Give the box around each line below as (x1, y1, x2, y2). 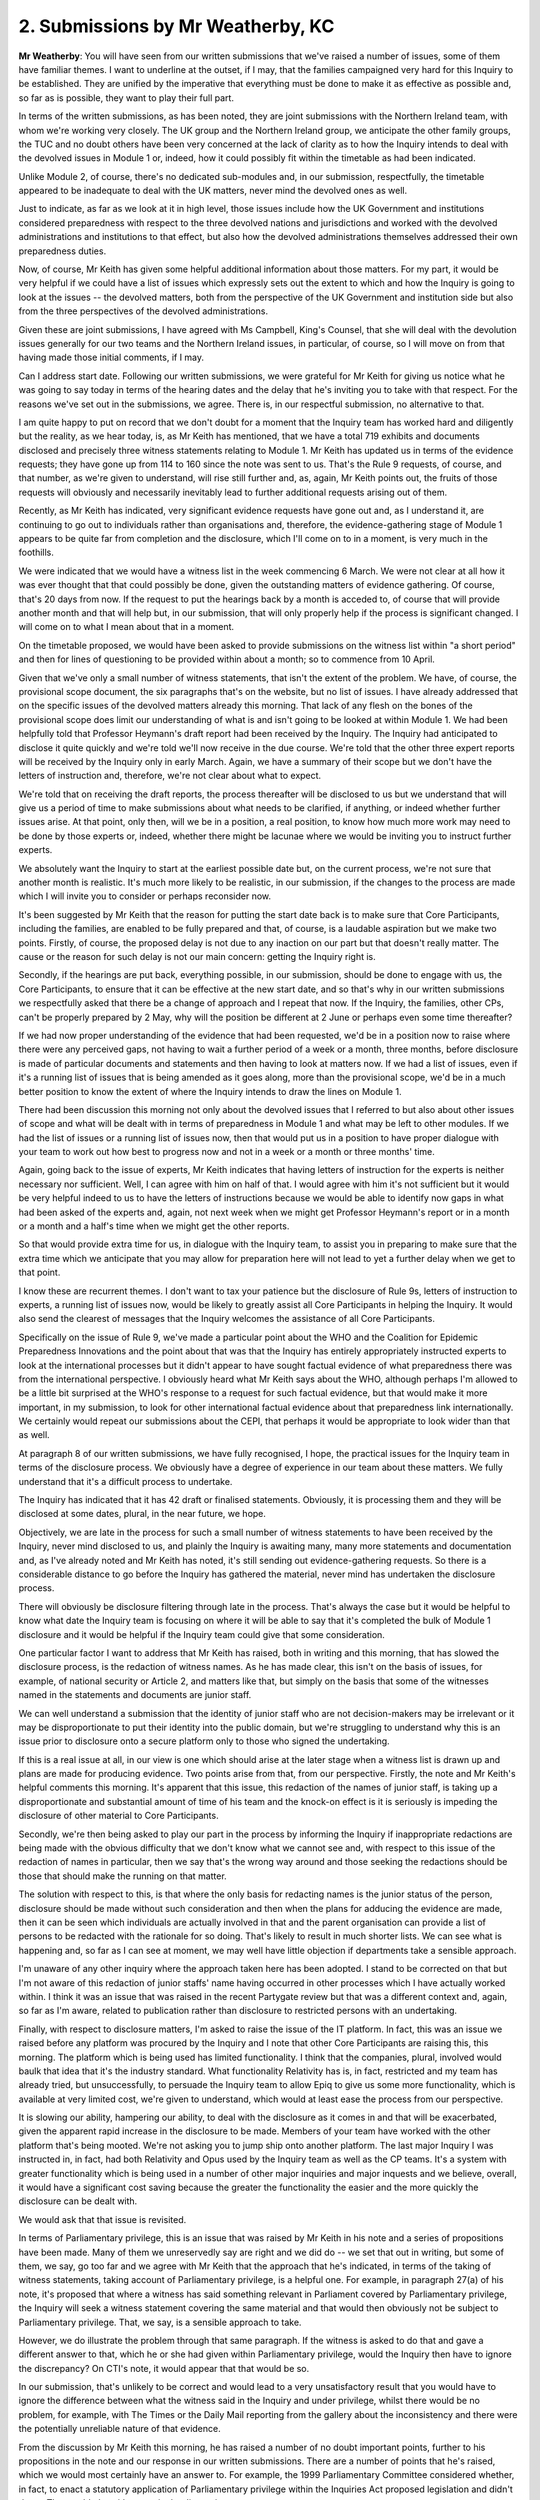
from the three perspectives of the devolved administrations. (18, 305, 269, 317)
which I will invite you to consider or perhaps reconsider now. (18, 890, 272, 902)
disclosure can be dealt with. (18, 2195, 138, 2207)
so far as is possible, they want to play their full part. (18, 91, 235, 104)
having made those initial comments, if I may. (18, 351, 205, 364)
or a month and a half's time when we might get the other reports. (18, 1220, 290, 1232)
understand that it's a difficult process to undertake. (18, 1475, 233, 1487)
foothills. (18, 546, 55, 559)
